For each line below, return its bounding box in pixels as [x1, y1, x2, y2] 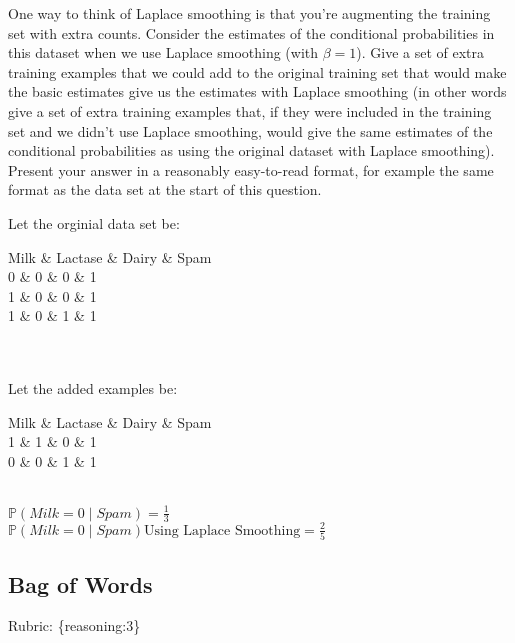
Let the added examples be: [8, 378, 178, 399]
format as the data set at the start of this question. [8, 179, 322, 200]
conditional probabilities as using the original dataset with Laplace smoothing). [8, 140, 495, 161]
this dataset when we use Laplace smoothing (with [8, 42, 319, 63]
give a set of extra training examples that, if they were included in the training [8, 100, 492, 121]
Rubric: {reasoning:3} [8, 615, 141, 636]
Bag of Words [8, 568, 153, 599]
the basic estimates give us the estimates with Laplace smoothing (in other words [8, 81, 507, 102]
